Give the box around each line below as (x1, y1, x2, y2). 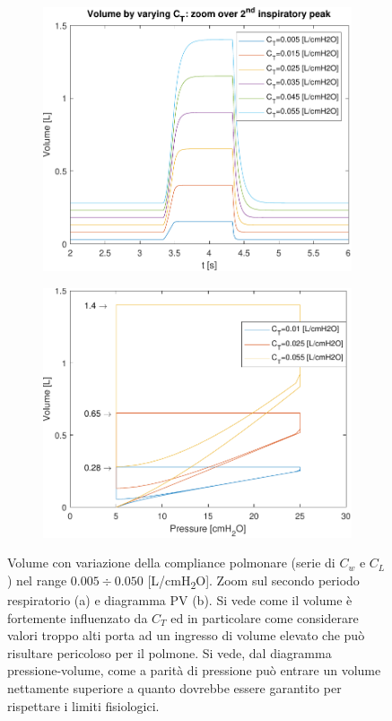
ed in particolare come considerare (170, 608, 359, 627)
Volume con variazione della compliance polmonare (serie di (7, 553, 335, 572)
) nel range (7, 570, 67, 589)
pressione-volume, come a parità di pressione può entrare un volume (7, 661, 381, 680)
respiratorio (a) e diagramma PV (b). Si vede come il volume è (7, 590, 353, 609)
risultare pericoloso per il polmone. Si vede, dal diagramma (7, 643, 332, 662)
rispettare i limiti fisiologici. (7, 696, 160, 715)
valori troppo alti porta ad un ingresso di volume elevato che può (7, 626, 365, 645)
